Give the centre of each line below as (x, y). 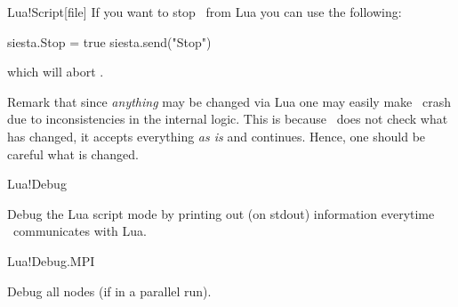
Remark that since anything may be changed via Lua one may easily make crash (229, 101)
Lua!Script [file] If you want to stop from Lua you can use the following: (205, 12)
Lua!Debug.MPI (51, 260)
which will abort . (56, 72)
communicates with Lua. (80, 231)
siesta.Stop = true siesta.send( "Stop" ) (109, 41)
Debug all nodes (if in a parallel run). (109, 291)
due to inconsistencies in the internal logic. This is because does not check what (228, 119)
